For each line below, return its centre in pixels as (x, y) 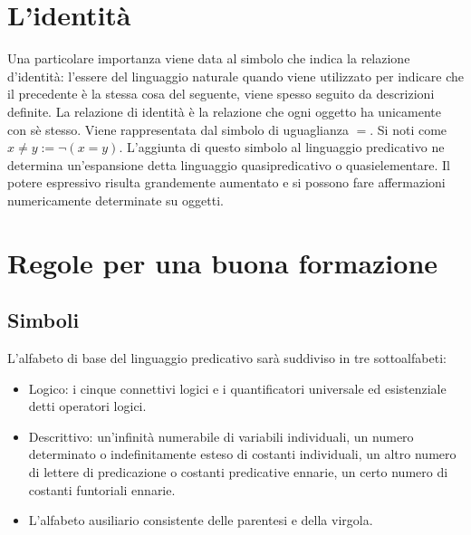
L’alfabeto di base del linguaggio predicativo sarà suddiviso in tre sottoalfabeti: (227, 358)
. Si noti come (409, 129)
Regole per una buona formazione (223, 262)
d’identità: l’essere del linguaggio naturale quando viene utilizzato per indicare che (235, 76)
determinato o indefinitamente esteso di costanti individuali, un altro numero (242, 454)
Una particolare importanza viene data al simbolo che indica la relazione (209, 58)
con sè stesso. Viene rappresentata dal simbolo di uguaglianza (178, 129)
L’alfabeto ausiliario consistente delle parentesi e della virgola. (201, 520)
